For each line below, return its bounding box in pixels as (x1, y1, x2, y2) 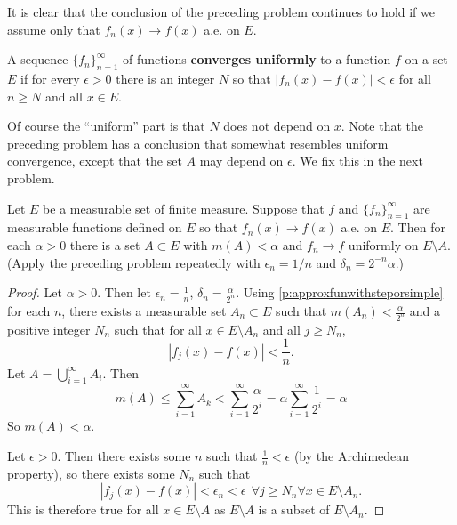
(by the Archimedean (293, 447, 410, 465)
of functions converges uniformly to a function (123, 50, 391, 69)
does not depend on (223, 117, 331, 135)
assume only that (7, 20, 100, 38)
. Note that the (341, 117, 424, 135)
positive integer (7, 319, 91, 338)
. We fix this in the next (292, 151, 423, 170)
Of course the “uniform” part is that (7, 117, 205, 135)
